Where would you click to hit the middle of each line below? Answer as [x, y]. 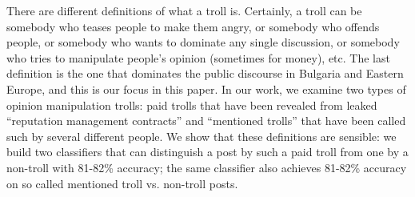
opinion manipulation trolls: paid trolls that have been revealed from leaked [192, 105]
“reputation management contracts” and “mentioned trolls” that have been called [206, 121]
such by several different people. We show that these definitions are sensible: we [202, 136]
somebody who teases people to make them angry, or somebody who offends [193, 26]
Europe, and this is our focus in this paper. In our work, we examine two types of [206, 88]
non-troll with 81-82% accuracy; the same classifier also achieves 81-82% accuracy [207, 167]
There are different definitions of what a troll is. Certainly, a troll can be [184, 10]
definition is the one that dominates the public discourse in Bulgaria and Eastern [205, 73]
